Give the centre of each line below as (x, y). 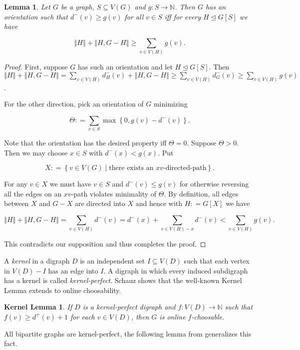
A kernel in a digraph (37, 260)
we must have (70, 184)
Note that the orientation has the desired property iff (85, 143)
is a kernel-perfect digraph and (129, 307)
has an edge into (73, 270)
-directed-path (185, 168)
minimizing (170, 104)
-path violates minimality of (114, 193)
